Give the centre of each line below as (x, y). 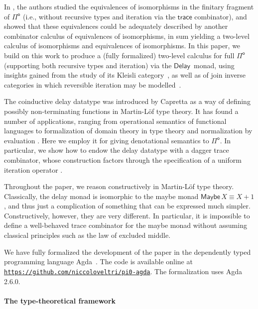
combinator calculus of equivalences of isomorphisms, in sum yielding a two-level (127, 36)
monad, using (214, 65)
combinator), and (221, 16)
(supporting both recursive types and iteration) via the (88, 65)
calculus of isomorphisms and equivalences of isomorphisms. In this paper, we (122, 46)
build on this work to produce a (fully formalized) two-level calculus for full (119, 55)
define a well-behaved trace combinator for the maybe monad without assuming (126, 225)
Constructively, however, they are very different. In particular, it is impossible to (127, 215)
